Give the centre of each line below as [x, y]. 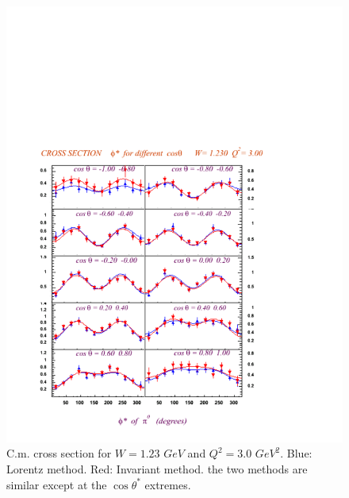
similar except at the [57, 484]
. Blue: [296, 453]
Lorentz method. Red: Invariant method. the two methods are [157, 469]
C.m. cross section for [59, 453]
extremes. [168, 484]
